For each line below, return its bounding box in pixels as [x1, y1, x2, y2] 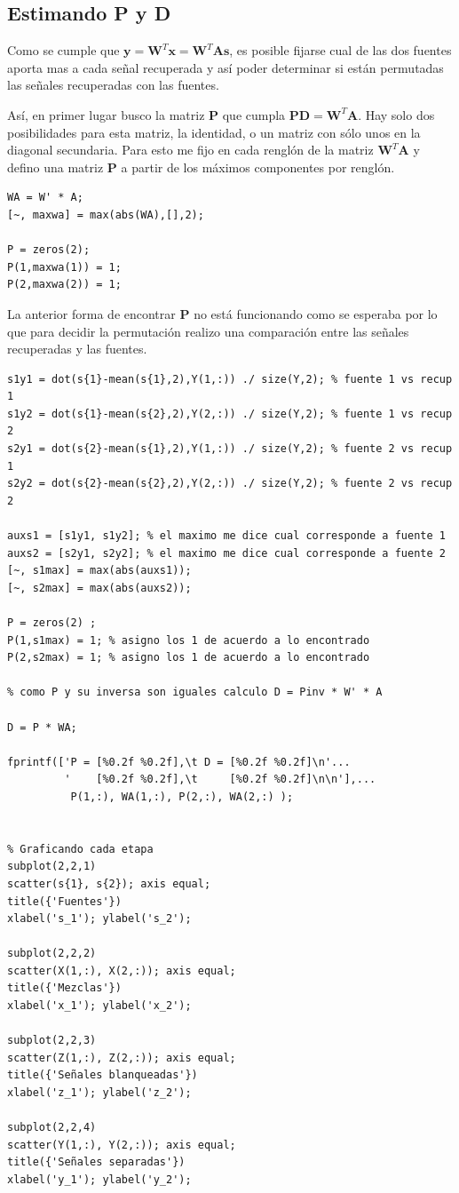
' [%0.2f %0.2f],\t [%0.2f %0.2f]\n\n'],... [64, 773, 376, 786]
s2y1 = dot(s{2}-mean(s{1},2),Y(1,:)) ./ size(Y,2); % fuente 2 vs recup [7, 442, 453, 456]
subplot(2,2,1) [7, 860, 97, 873]
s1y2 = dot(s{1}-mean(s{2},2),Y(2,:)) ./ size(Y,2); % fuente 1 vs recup [7, 407, 453, 420]
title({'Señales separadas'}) [7, 1156, 186, 1169]
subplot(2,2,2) [7, 947, 97, 960]
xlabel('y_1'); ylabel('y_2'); [7, 1173, 192, 1187]
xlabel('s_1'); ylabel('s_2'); [7, 912, 192, 926]
